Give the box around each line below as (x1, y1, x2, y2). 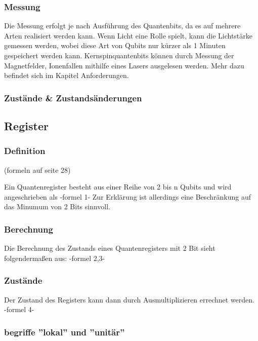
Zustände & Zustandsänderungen (4, 91, 142, 104)
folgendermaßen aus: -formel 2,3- (4, 252, 105, 263)
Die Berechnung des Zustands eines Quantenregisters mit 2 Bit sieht (4, 243, 216, 253)
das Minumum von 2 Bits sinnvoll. (4, 201, 111, 212)
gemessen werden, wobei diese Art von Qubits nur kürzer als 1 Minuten (4, 40, 226, 51)
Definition (4, 144, 46, 157)
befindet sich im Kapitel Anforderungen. (4, 70, 129, 81)
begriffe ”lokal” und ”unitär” (4, 325, 125, 338)
